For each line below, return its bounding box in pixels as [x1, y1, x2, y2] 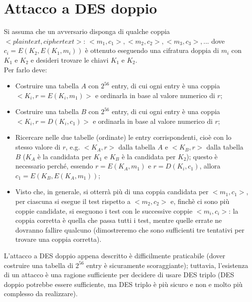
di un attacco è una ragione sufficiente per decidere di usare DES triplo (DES [4, 269, 235, 280]
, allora [199, 161, 220, 171]
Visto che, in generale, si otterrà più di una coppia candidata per [15, 186, 209, 197]
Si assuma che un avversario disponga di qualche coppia [4, 26, 170, 36]
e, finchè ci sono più [170, 196, 230, 206]
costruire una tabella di [4, 260, 73, 270]
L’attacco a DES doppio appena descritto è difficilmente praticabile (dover [4, 251, 225, 260]
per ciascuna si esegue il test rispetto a [15, 196, 131, 206]
